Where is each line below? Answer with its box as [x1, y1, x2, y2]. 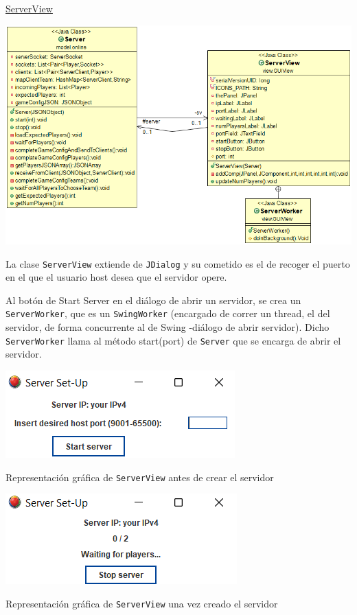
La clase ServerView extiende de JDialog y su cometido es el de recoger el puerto [5, 256, 350, 270]
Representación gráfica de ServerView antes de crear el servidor [5, 469, 274, 484]
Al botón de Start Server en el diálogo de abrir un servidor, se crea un [5, 292, 301, 307]
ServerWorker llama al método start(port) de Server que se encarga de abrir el [5, 333, 341, 347]
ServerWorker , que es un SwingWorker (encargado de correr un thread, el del [5, 306, 330, 321]
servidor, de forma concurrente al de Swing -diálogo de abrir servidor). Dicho [5, 320, 330, 334]
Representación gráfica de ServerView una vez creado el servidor [5, 596, 278, 610]
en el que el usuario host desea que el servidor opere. [5, 270, 227, 284]
